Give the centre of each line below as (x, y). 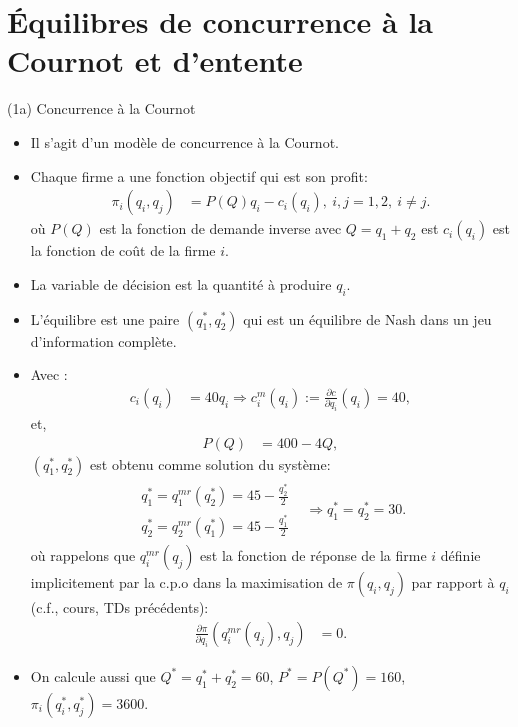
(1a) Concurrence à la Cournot (101, 108)
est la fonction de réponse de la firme (313, 555)
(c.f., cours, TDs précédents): (119, 607)
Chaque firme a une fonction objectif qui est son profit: (199, 175)
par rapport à (453, 582)
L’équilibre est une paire (105, 318)
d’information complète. (103, 340)
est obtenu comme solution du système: (210, 463)
